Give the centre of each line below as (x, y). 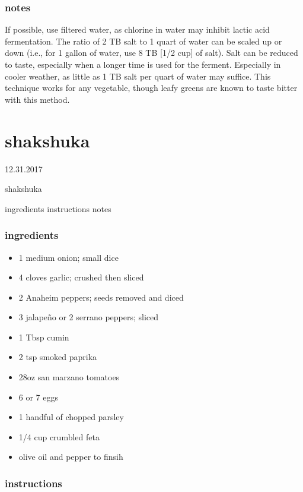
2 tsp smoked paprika (58, 357)
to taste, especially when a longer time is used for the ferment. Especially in (143, 64)
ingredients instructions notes (58, 208)
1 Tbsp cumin (44, 337)
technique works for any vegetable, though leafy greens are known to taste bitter (151, 88)
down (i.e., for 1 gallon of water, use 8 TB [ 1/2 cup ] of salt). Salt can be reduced (151, 53)
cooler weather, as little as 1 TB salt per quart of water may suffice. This (138, 76)
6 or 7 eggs (39, 397)
